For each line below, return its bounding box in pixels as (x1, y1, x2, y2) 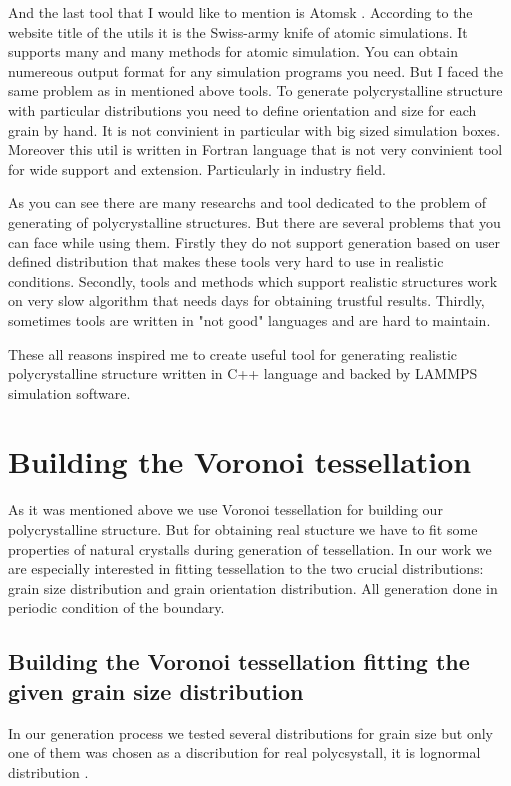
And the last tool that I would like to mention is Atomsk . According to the (8, 2, 473, 22)
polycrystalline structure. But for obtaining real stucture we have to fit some (8, 519, 478, 539)
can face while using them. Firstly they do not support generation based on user (8, 231, 500, 252)
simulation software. (8, 382, 131, 403)
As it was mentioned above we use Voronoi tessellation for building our (8, 499, 443, 520)
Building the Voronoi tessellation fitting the (8, 646, 470, 677)
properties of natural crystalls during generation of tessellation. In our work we (8, 538, 492, 559)
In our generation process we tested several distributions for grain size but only (8, 722, 493, 743)
